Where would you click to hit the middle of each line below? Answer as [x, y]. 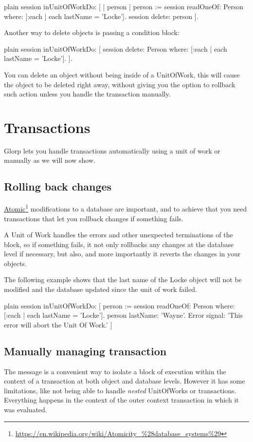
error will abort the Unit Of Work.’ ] [58, 324]
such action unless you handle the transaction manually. [87, 94]
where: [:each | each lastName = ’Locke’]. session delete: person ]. [101, 16]
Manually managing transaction [85, 351]
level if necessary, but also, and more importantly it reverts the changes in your [122, 254]
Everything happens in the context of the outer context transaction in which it [121, 400]
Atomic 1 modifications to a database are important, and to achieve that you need [126, 208]
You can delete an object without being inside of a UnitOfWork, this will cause [122, 74]
